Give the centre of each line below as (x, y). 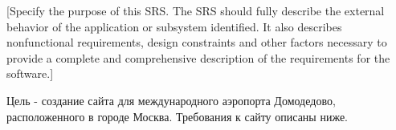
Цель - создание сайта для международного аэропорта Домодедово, (171, 100)
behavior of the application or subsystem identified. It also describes (174, 26)
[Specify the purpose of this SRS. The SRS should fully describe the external (196, 10)
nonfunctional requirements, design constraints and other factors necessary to (197, 42)
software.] (30, 73)
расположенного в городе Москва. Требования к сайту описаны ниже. (177, 116)
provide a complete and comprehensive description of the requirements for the (198, 57)
